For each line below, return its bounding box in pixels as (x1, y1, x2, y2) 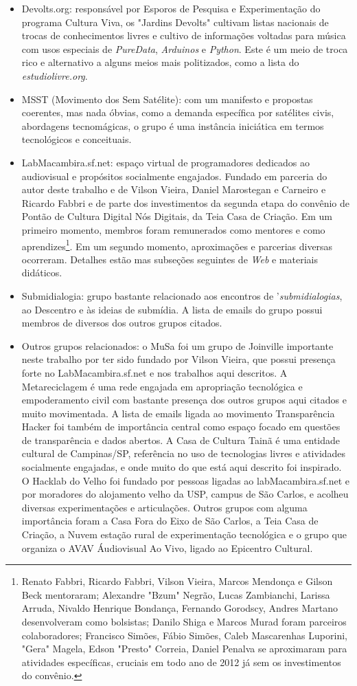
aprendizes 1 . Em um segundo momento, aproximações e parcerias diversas (21, 236, 333, 253)
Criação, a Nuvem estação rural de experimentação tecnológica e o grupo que (21, 527, 347, 542)
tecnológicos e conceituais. (21, 132, 132, 146)
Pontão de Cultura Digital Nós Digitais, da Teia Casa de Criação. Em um (21, 209, 332, 223)
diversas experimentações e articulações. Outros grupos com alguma (21, 500, 308, 514)
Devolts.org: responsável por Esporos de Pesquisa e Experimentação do (21, 1, 321, 15)
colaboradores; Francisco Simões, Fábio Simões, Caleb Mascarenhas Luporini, (21, 628, 347, 642)
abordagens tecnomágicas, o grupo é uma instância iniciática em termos (21, 118, 324, 133)
